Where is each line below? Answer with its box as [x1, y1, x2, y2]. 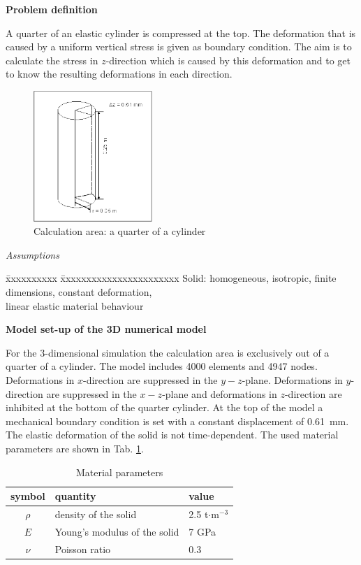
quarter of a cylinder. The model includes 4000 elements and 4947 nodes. [6, 359, 318, 373]
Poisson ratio [54, 541, 111, 556]
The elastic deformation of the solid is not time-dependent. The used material [6, 427, 339, 442]
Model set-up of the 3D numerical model [6, 322, 207, 336]
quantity [54, 489, 96, 503]
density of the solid [54, 506, 137, 521]
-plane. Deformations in [242, 372, 343, 387]
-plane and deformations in [162, 386, 277, 401]
